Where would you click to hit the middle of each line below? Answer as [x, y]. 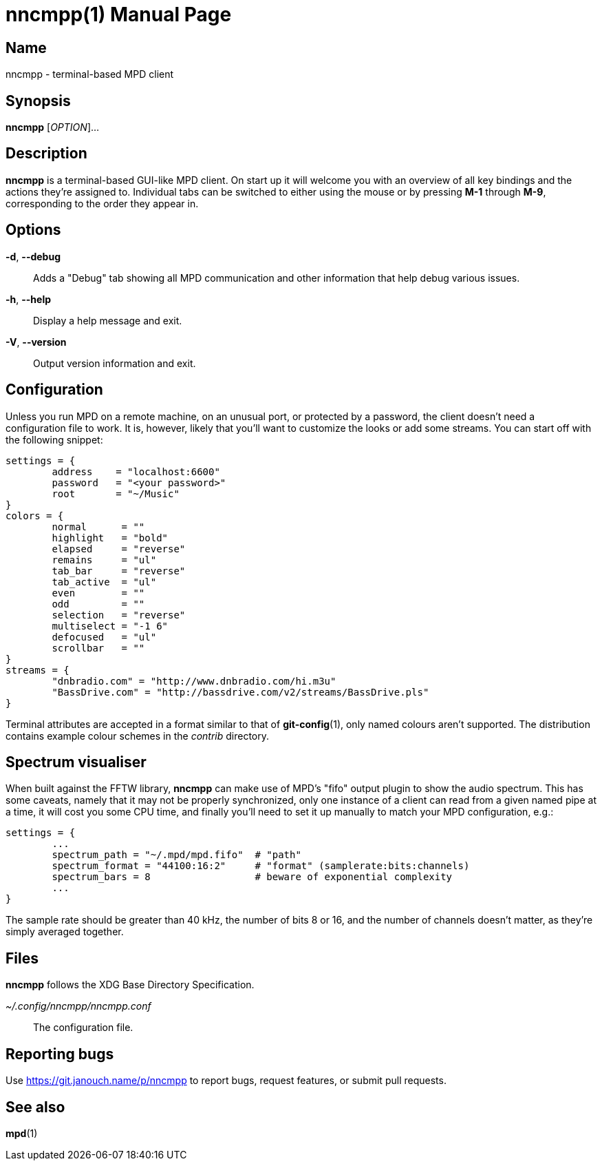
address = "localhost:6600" [136, 471]
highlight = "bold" [110, 538]
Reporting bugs [60, 1054]
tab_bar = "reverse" [119, 571]
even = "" [98, 593]
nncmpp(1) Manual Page [119, 14]
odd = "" [98, 604]
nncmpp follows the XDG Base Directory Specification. [130, 985]
